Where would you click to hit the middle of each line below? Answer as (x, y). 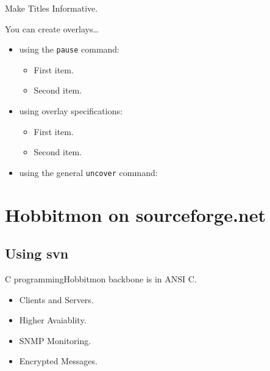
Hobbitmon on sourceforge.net (135, 214)
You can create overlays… (52, 28)
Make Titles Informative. (52, 8)
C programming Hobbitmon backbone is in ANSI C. (101, 279)
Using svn (37, 253)
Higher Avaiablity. (53, 320)
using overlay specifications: (71, 111)
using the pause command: (69, 49)
